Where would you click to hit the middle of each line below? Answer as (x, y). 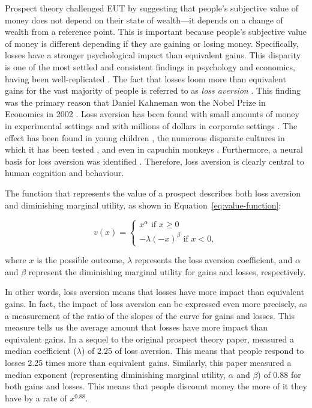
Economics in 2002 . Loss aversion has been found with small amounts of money (152, 114)
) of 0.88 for (279, 374)
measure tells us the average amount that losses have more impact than (136, 327)
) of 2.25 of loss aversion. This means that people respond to (193, 351)
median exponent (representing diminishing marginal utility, (115, 374)
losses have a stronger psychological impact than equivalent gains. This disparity (153, 55)
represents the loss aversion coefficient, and (214, 260)
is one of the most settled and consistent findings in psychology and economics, (150, 66)
